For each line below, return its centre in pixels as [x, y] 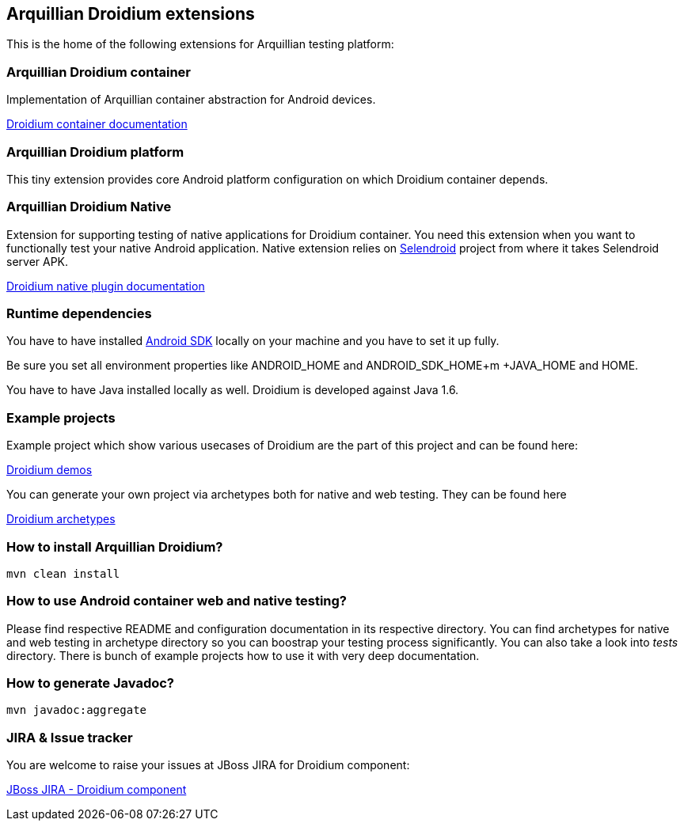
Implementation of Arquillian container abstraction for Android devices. [191, 100]
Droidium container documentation [97, 124]
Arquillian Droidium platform [95, 152]
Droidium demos [49, 470]
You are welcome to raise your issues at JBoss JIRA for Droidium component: [208, 765]
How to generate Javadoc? [91, 683]
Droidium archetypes [61, 519]
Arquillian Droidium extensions [131, 14]
